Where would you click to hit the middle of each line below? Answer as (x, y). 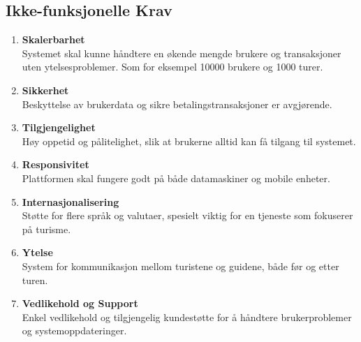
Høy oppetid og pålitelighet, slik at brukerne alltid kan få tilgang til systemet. (189, 141)
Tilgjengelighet (59, 127)
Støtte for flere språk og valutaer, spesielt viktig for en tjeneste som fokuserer (187, 215)
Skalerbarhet (53, 39)
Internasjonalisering (71, 201)
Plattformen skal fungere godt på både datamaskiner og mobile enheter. (176, 178)
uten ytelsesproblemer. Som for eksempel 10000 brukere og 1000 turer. (172, 67)
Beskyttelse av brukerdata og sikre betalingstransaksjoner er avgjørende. (177, 104)
